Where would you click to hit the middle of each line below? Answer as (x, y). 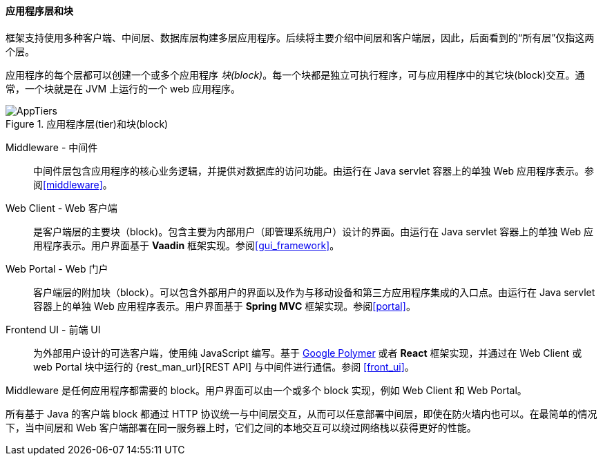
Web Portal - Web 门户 (57, 268)
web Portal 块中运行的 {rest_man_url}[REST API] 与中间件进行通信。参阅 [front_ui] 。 (224, 366)
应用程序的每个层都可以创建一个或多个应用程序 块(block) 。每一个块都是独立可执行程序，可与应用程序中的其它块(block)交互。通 (295, 75)
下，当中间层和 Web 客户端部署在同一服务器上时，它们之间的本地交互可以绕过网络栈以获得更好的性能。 (241, 427)
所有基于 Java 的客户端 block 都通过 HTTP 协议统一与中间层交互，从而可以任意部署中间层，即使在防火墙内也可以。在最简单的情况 (301, 413)
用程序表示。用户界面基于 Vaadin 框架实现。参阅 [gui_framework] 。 (186, 245)
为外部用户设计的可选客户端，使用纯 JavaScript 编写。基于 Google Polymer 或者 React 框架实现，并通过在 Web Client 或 (308, 353)
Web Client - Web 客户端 (61, 208)
